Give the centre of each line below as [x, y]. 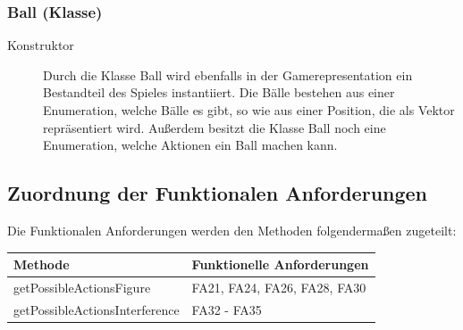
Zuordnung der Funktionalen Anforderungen [218, 193]
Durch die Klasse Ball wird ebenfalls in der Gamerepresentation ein [228, 74]
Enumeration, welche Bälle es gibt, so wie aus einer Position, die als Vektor [249, 110]
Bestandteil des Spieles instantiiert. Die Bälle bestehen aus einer [219, 92]
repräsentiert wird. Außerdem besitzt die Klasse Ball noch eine [215, 127]
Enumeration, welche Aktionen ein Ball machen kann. [190, 145]
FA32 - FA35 [227, 309]
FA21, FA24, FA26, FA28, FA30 [279, 287]
